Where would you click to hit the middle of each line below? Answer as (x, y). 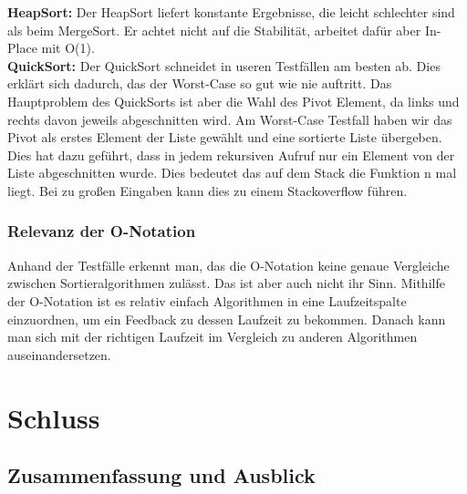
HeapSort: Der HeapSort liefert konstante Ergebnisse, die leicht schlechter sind (231, 12)
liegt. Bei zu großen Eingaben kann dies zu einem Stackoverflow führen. (208, 190)
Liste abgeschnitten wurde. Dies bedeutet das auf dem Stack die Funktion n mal (232, 173)
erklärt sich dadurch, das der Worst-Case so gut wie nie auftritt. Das (200, 83)
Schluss (54, 417)
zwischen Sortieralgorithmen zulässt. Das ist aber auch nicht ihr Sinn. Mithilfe (226, 283)
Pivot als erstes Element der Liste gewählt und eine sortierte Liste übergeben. (225, 137)
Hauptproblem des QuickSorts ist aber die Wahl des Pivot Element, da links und (233, 101)
